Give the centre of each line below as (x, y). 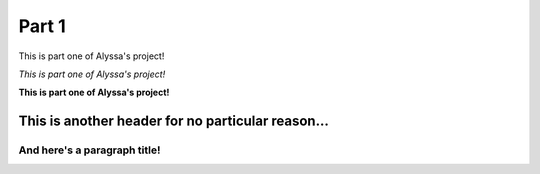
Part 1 (42, 26)
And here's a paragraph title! (89, 150)
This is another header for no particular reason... (173, 121)
